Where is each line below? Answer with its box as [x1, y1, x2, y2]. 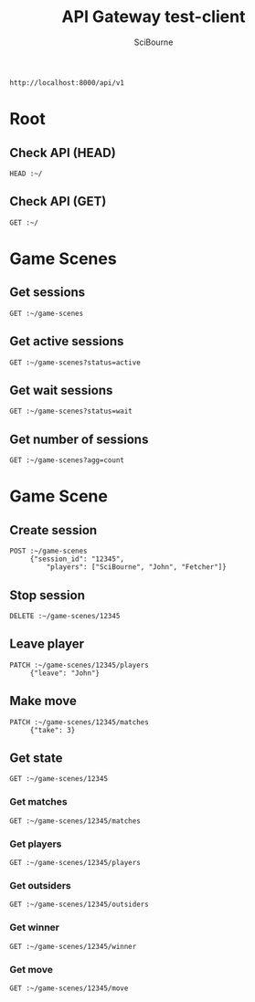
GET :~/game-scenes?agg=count [9, 456, 125, 465]
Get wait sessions [9, 382, 113, 398]
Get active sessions [9, 333, 124, 349]
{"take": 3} [29, 725, 76, 734]
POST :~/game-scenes [9, 546, 89, 556]
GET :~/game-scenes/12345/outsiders [9, 900, 149, 910]
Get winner [9, 921, 60, 933]
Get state [9, 751, 63, 766]
